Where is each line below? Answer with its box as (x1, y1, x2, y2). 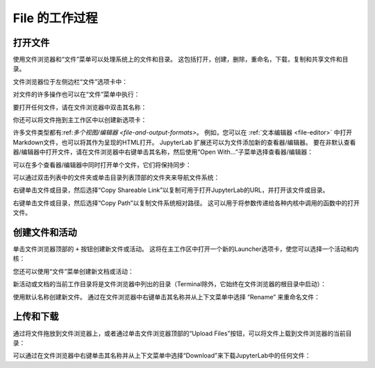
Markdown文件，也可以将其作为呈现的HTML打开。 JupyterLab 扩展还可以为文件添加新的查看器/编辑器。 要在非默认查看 (12, 138, 356, 146)
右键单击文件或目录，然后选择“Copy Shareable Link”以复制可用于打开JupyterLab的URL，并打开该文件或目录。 (12, 186, 329, 194)
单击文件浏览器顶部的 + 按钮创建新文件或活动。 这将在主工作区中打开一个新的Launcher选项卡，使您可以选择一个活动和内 (12, 245, 359, 253)
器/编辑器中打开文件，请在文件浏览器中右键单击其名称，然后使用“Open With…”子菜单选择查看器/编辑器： (12, 148, 314, 156)
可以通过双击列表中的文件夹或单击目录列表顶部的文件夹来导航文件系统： (12, 173, 220, 182)
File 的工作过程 (12, 10, 98, 26)
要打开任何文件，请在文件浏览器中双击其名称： (12, 103, 147, 111)
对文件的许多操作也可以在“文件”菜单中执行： (12, 90, 140, 98)
